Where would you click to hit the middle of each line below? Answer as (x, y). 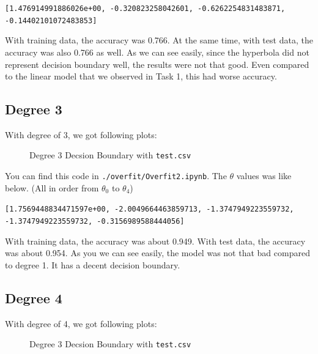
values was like (264, 176)
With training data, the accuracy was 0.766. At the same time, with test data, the (159, 40)
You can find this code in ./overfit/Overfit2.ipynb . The (116, 176)
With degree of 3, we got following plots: (81, 134)
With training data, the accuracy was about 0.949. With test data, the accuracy (155, 241)
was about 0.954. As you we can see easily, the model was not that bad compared (157, 253)
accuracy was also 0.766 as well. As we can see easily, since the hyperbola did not (157, 52)
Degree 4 (34, 297)
